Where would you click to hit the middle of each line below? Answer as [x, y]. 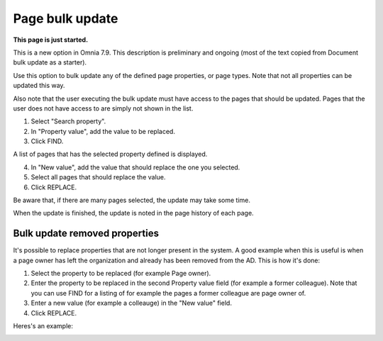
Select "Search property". [68, 121]
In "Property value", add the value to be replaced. [103, 131]
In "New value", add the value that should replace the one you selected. [135, 167]
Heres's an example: [43, 326]
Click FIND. [47, 141]
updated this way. [39, 86]
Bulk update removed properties [86, 234]
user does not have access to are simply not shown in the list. [103, 108]
